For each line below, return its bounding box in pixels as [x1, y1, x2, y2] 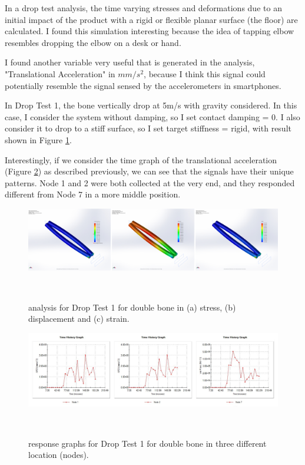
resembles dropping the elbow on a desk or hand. [5, 36, 181, 48]
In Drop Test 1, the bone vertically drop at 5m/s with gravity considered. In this [5, 99, 297, 111]
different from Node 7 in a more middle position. [5, 188, 181, 200]
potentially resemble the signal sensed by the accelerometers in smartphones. [5, 79, 281, 91]
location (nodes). [28, 448, 89, 461]
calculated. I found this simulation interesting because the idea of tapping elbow [5, 25, 294, 37]
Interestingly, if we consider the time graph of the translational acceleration [5, 153, 277, 166]
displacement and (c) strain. [28, 312, 130, 325]
